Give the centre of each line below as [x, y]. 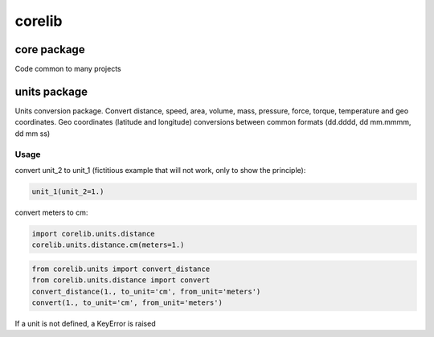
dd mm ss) [33, 134]
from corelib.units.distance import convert [121, 280]
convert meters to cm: [51, 212]
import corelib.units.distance [94, 234]
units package [51, 91]
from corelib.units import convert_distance [121, 269]
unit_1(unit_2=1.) [68, 191]
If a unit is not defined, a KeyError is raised [85, 323]
